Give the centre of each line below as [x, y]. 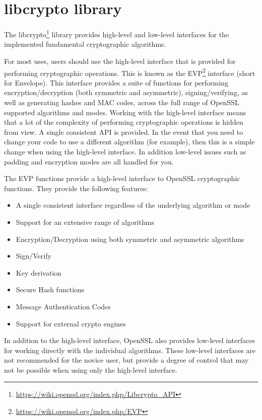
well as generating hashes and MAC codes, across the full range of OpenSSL [122, 102]
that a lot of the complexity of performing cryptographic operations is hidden [124, 122]
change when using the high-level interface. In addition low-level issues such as [125, 151]
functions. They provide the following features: [76, 188]
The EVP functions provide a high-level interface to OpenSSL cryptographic [122, 178]
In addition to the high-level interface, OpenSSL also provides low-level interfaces [129, 340]
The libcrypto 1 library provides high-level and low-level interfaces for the [117, 33]
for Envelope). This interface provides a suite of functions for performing [116, 82]
